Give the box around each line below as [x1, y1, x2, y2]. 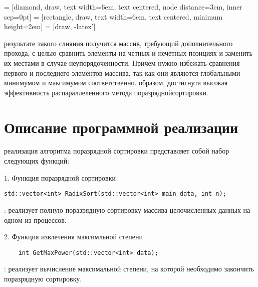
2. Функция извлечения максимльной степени [4, 231, 143, 242]
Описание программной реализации [4, 116, 238, 137]
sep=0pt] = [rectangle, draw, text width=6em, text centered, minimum [4, 11, 223, 22]
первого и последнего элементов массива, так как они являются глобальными [4, 67, 240, 78]
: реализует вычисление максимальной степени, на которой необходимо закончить [4, 263, 254, 274]
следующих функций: [4, 156, 70, 166]
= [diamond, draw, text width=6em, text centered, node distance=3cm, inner [4, 2, 242, 12]
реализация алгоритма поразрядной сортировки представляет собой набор [4, 146, 229, 156]
